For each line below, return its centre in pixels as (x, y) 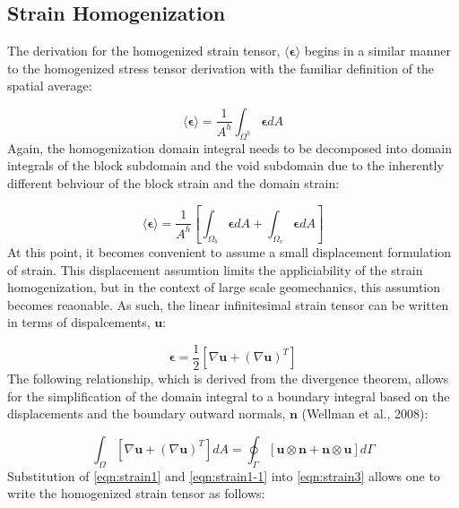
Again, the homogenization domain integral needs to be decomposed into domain (230, 147)
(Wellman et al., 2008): (365, 413)
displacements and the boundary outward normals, (147, 413)
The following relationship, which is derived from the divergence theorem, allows (228, 378)
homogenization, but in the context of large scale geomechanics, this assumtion (224, 287)
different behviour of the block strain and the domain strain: (173, 182)
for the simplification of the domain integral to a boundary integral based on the (229, 396)
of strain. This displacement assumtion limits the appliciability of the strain (215, 269)
